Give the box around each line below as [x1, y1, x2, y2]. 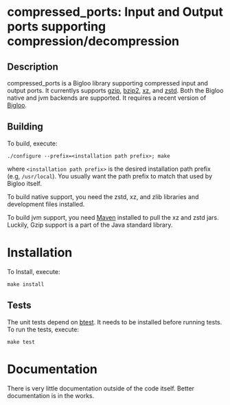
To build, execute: [7, 139, 58, 147]
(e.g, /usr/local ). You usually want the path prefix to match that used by [7, 172, 213, 180]
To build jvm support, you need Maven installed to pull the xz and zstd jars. [7, 213, 220, 221]
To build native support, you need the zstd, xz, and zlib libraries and [7, 192, 199, 200]
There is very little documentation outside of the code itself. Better [7, 384, 194, 393]
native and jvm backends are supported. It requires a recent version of [7, 94, 207, 102]
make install [7, 280, 45, 288]
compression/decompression [7, 34, 180, 49]
